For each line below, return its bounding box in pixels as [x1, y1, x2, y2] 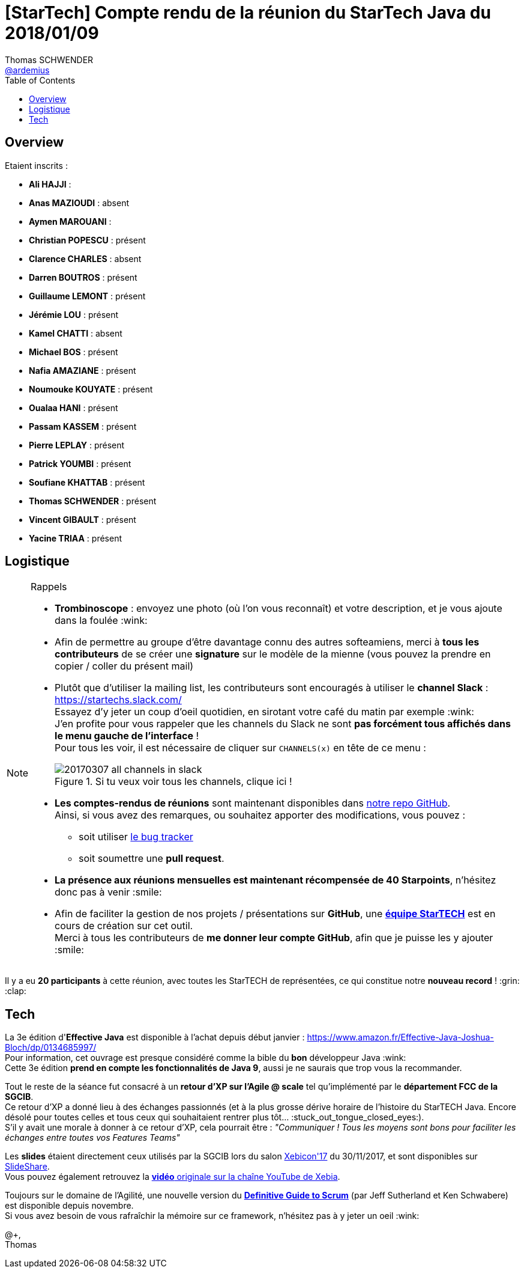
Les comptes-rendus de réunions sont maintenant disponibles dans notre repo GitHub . [55, 797, 451, 810]
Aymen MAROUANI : [29, 216, 112, 227]
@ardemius [5, 64, 50, 75]
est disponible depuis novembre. [5, 1200, 134, 1211]
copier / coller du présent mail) [55, 660, 194, 673]
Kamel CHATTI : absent [29, 328, 122, 338]
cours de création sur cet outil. [55, 920, 193, 932]
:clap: [5, 986, 26, 997]
